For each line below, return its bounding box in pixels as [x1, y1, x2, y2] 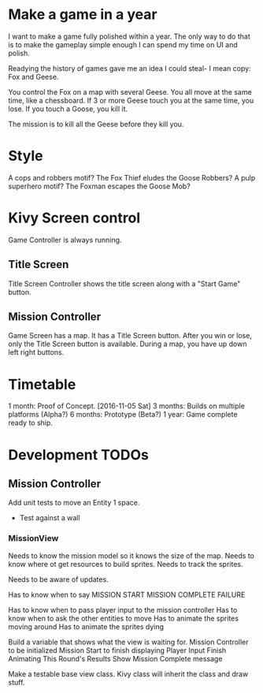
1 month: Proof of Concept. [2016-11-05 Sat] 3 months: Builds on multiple [8, 401, 246, 411]
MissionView [8, 533, 59, 544]
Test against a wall [19, 513, 80, 523]
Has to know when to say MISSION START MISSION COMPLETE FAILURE [8, 590, 246, 599]
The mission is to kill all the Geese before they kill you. [8, 119, 184, 129]
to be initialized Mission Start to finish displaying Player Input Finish [8, 645, 227, 655]
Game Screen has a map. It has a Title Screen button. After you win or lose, [8, 331, 252, 341]
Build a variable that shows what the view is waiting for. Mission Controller [8, 637, 250, 646]
